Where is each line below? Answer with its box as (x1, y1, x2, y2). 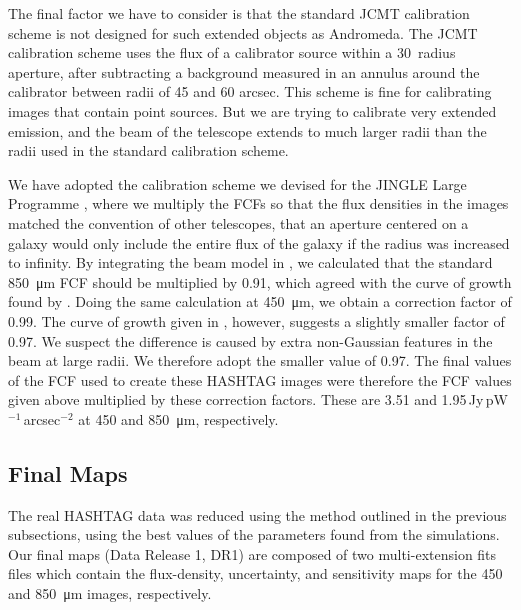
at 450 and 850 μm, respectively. (78, 408, 279, 429)
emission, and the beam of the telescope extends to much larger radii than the (8, 120, 487, 141)
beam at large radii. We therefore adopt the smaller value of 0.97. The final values (8, 350, 512, 371)
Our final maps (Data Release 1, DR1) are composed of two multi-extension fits (8, 543, 497, 564)
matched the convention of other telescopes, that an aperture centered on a (8, 212, 469, 233)
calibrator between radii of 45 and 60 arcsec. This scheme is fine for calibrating (8, 81, 492, 102)
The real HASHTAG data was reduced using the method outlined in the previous (8, 504, 507, 525)
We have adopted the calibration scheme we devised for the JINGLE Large (8, 173, 467, 194)
